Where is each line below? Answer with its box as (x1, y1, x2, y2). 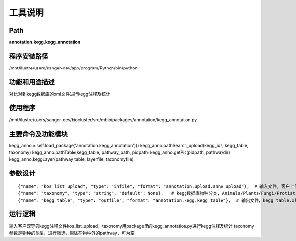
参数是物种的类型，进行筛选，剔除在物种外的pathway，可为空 (9, 230, 135, 236)
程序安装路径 (9, 52, 48, 60)
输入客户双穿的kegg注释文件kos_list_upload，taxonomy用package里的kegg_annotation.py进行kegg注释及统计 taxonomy (9, 223, 254, 229)
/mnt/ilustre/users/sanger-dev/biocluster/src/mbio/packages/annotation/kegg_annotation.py (9, 116, 197, 123)
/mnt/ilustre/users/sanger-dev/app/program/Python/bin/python (9, 65, 138, 71)
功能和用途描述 (9, 78, 55, 86)
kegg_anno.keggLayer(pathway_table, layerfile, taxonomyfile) (9, 156, 134, 162)
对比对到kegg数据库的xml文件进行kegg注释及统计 (9, 91, 111, 97)
